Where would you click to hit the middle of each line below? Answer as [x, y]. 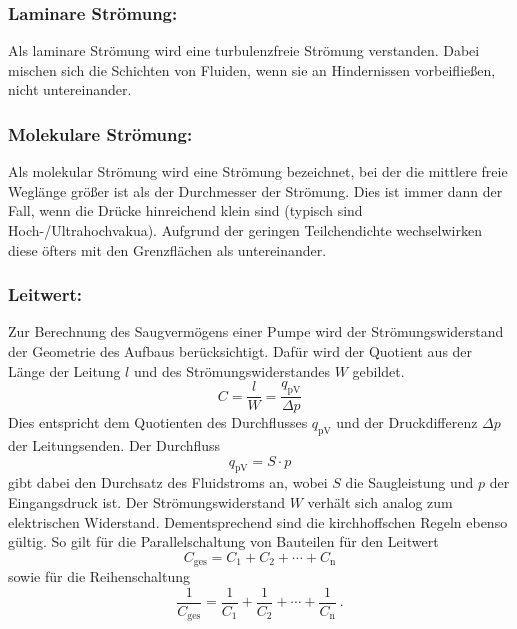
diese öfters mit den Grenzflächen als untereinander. [167, 249]
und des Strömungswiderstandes [231, 370]
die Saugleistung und [409, 482]
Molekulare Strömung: [100, 133]
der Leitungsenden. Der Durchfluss [114, 445]
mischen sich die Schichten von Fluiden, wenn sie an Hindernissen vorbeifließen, [252, 69]
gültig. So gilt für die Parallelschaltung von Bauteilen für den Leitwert [223, 541]
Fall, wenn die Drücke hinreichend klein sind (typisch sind [185, 210]
